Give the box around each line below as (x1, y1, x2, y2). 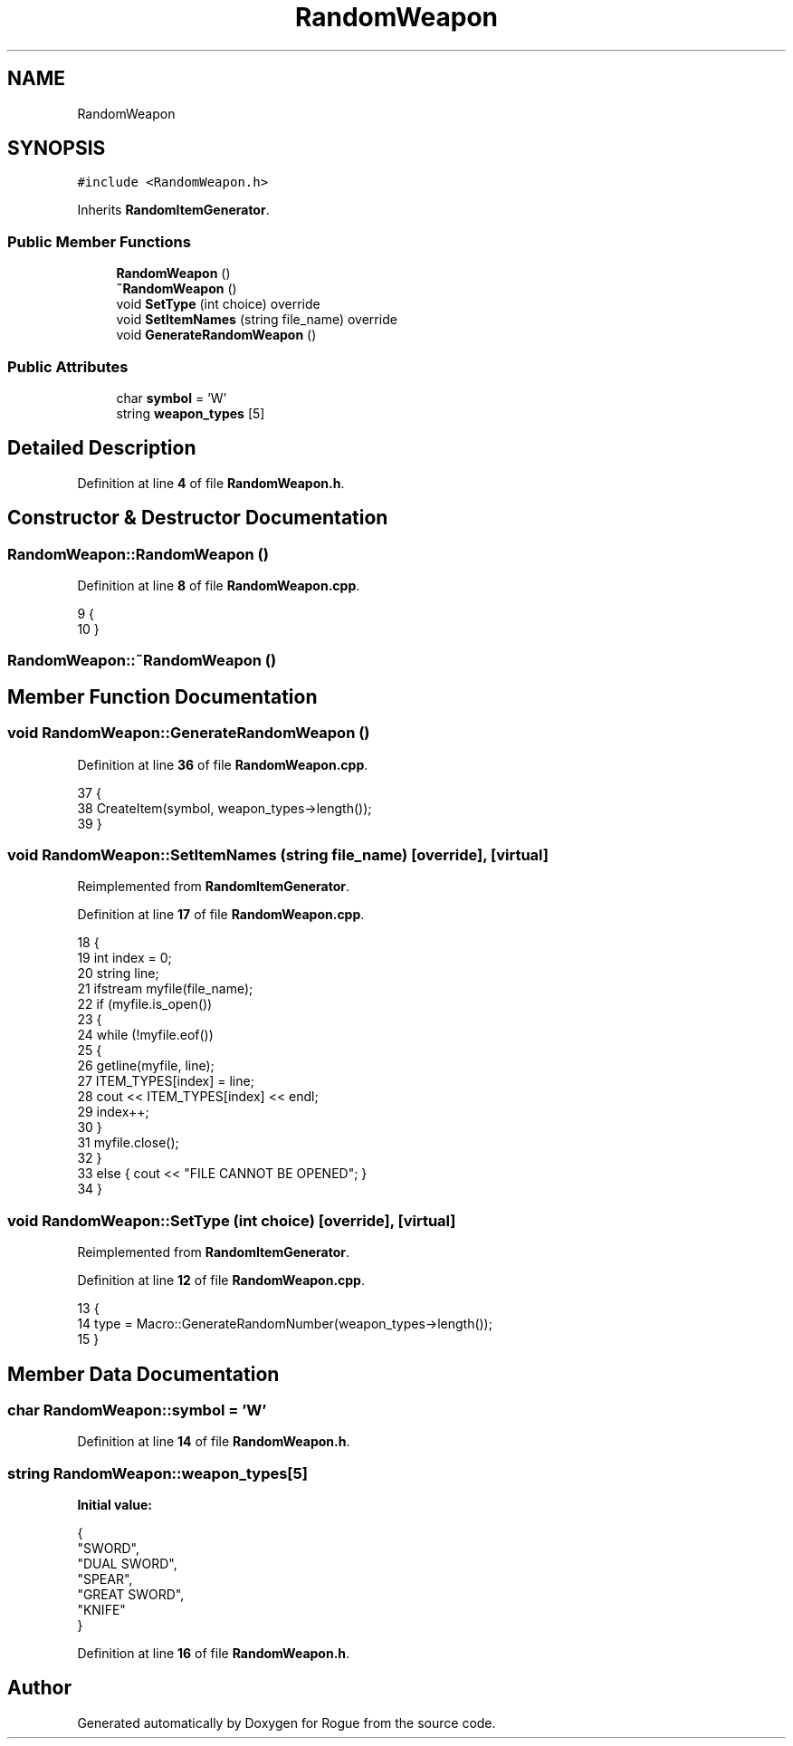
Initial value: (77, 1497, 152, 1513)
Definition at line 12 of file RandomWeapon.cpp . (77, 1272, 365, 1289)
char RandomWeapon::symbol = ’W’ (7, 1400, 267, 1419)
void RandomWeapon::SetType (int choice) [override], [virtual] (7, 1211, 456, 1230)
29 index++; (77, 1104, 149, 1120)
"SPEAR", (77, 1571, 133, 1588)
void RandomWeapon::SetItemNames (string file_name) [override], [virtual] (7, 845, 549, 864)
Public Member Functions (7, 232, 191, 251)
